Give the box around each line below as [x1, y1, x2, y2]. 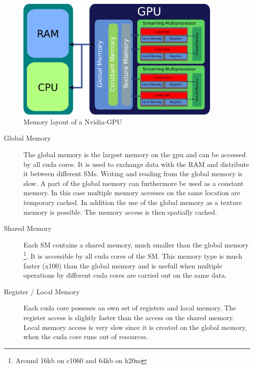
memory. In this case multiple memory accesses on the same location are [23, 187, 240, 198]
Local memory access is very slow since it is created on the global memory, [23, 322, 247, 332]
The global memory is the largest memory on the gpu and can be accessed [23, 149, 246, 160]
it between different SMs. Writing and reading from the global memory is [23, 168, 243, 179]
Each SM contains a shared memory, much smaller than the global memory [23, 239, 249, 249]
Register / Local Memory [4, 286, 80, 296]
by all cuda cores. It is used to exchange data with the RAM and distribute [23, 159, 250, 169]
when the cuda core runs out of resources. [23, 331, 148, 342]
